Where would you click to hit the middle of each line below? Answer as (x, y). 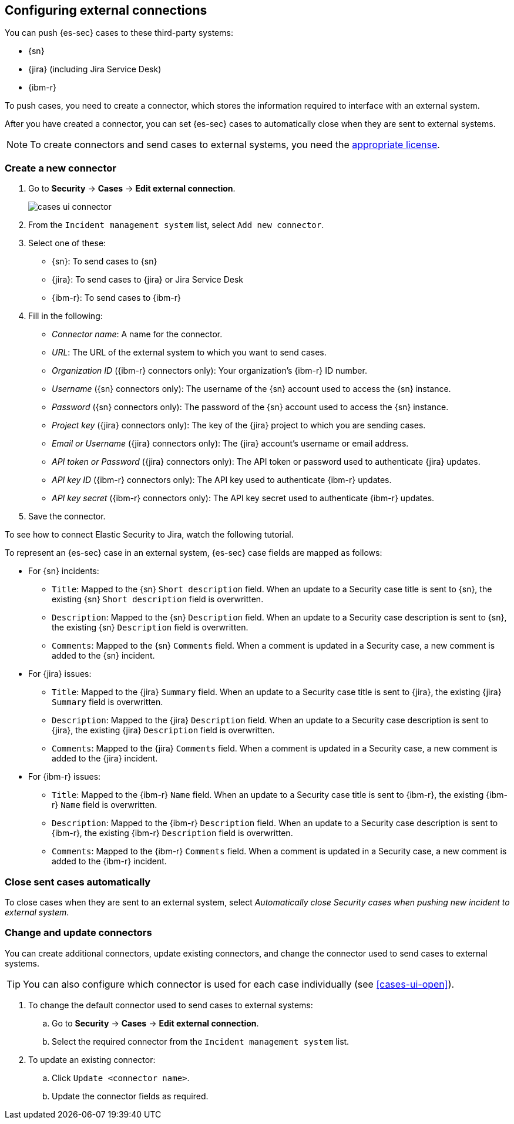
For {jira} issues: (60, 674)
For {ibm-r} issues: (65, 777)
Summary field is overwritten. (107, 702)
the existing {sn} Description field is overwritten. (150, 628)
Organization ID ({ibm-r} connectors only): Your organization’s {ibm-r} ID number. (209, 371)
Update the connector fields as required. (130, 1096)
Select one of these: (67, 243)
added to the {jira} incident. (105, 759)
